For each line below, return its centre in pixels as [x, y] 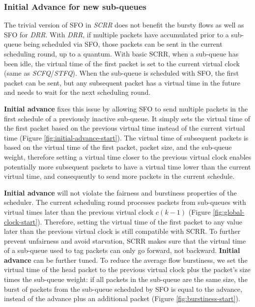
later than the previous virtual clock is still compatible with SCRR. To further [122, 231]
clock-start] [21, 221]
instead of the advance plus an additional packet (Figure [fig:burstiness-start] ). [122, 298]
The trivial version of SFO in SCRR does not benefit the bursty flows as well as [124, 25]
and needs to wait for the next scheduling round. [77, 92]
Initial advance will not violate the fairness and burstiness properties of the [120, 192]
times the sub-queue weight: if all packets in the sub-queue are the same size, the [126, 279]
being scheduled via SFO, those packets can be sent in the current [123, 44]
